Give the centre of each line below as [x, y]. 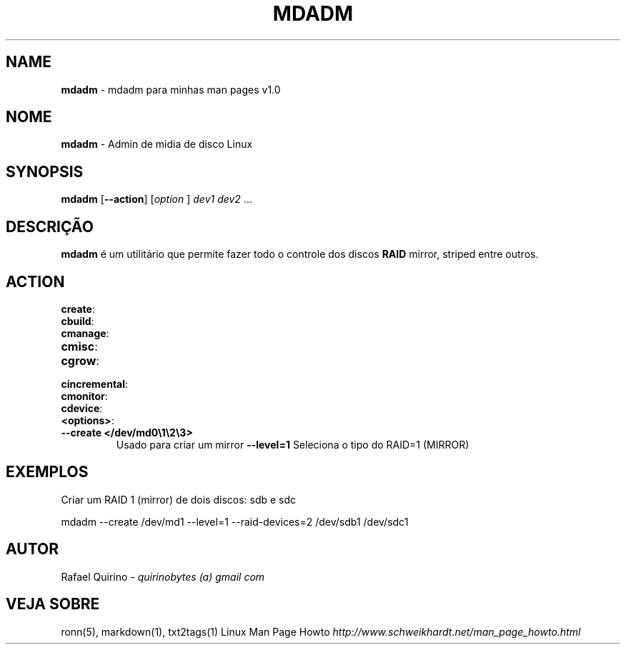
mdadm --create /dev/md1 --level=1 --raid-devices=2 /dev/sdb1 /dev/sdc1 [235, 521]
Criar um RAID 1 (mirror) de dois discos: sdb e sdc [179, 499]
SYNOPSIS [45, 171]
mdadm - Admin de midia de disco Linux [157, 144]
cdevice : [82, 408]
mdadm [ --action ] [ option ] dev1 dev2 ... [156, 199]
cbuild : [78, 321]
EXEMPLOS [47, 472]
